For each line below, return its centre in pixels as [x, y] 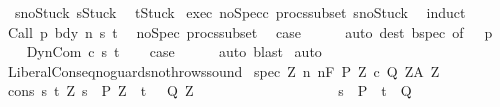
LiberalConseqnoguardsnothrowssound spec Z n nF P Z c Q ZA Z [223, 70]
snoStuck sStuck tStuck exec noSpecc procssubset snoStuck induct [240, 12]
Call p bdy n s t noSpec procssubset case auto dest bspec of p [250, 31]
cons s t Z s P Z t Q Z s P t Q [209, 90]
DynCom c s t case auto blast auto [174, 51]
